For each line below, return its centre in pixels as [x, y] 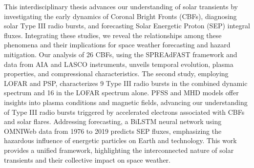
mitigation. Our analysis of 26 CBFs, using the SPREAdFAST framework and [121, 54]
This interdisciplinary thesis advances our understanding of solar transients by [121, 6]
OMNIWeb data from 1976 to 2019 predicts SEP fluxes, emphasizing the [113, 131]
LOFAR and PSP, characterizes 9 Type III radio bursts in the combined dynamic [126, 83]
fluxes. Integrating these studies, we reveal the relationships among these [113, 35]
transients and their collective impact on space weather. [87, 159]
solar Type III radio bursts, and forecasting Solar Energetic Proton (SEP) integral [127, 26]
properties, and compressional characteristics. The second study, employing [116, 73]
